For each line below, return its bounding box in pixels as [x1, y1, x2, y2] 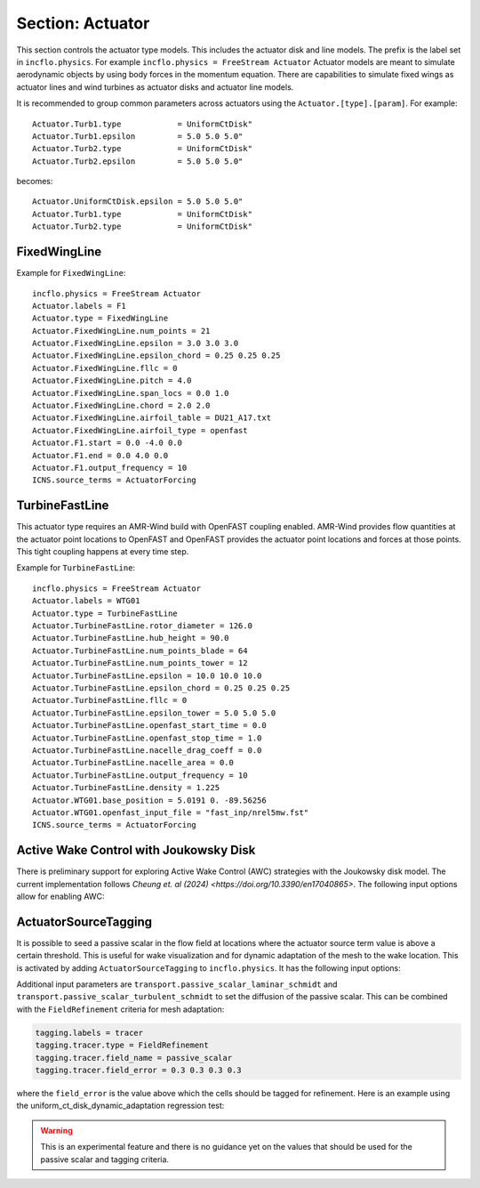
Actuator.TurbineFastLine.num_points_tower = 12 [32, 659, 248, 668]
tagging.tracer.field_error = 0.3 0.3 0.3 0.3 [35, 1064, 242, 1075]
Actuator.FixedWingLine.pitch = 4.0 [32, 376, 192, 386]
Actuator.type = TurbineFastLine [32, 608, 178, 618]
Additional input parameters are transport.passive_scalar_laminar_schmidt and [16, 979, 338, 990]
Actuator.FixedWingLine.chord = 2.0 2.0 [32, 400, 211, 411]
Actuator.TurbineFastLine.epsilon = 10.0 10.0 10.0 [32, 670, 262, 681]
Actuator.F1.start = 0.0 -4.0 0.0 [32, 438, 182, 449]
